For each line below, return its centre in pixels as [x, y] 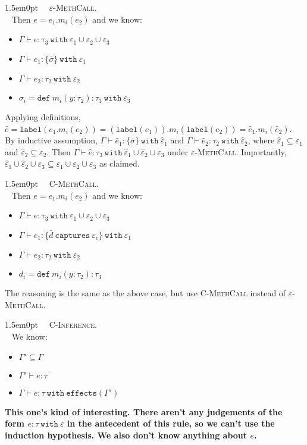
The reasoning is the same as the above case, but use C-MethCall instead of [145, 293]
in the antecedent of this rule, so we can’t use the [171, 423]
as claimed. [119, 163]
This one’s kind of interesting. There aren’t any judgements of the [144, 411]
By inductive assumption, [51, 140]
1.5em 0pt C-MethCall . [52, 184]
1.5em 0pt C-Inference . [51, 325]
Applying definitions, [43, 117]
